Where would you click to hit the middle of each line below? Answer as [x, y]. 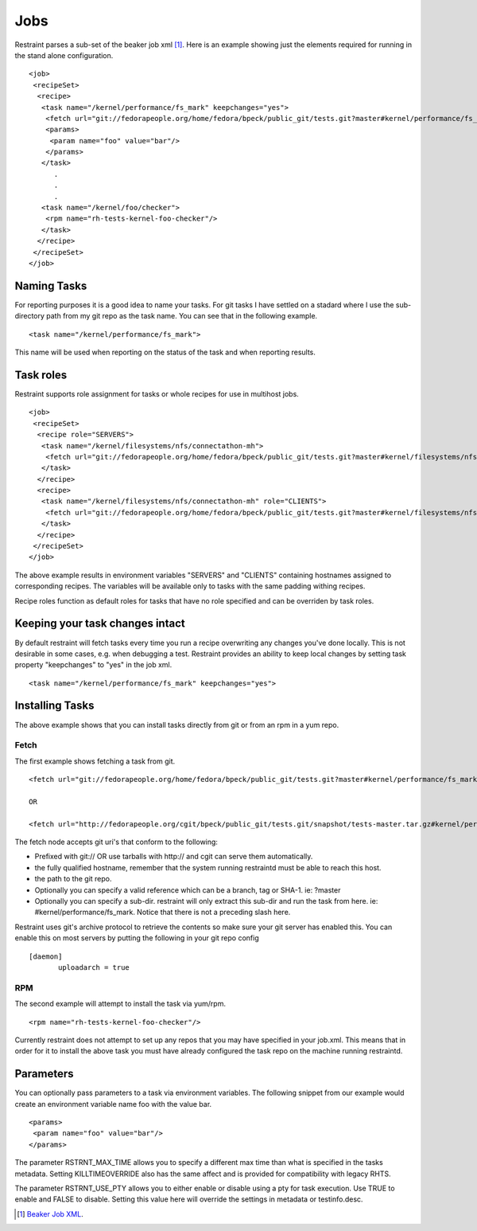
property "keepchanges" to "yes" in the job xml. [93, 665]
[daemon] [46, 956]
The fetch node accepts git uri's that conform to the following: [116, 842]
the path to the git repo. [73, 879]
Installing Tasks [54, 706]
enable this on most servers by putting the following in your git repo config [137, 938]
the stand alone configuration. [64, 55]
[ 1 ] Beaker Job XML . [50, 1213]
